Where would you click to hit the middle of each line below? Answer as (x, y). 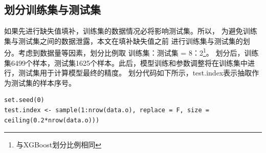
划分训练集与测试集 (52, 9)
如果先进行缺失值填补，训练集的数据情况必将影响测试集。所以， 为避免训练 (131, 31)
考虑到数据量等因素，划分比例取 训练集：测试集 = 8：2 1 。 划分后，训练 (138, 52)
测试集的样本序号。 (43, 82)
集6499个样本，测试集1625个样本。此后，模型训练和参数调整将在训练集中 (126, 62)
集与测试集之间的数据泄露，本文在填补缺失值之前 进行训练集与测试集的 (124, 41)
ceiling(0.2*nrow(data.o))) (52, 120)
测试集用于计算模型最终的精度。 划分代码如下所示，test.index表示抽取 (135, 73)
